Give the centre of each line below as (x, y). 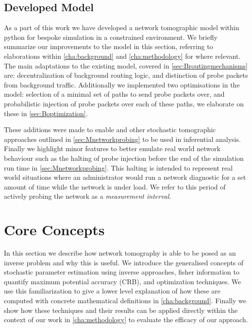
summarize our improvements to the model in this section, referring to (109, 46)
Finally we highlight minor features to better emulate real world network (112, 148)
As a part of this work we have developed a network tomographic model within (122, 27)
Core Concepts (54, 230)
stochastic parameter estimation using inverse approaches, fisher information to (122, 272)
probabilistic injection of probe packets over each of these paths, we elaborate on (124, 103)
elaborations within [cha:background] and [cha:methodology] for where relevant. (122, 56)
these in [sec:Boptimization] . (46, 113)
